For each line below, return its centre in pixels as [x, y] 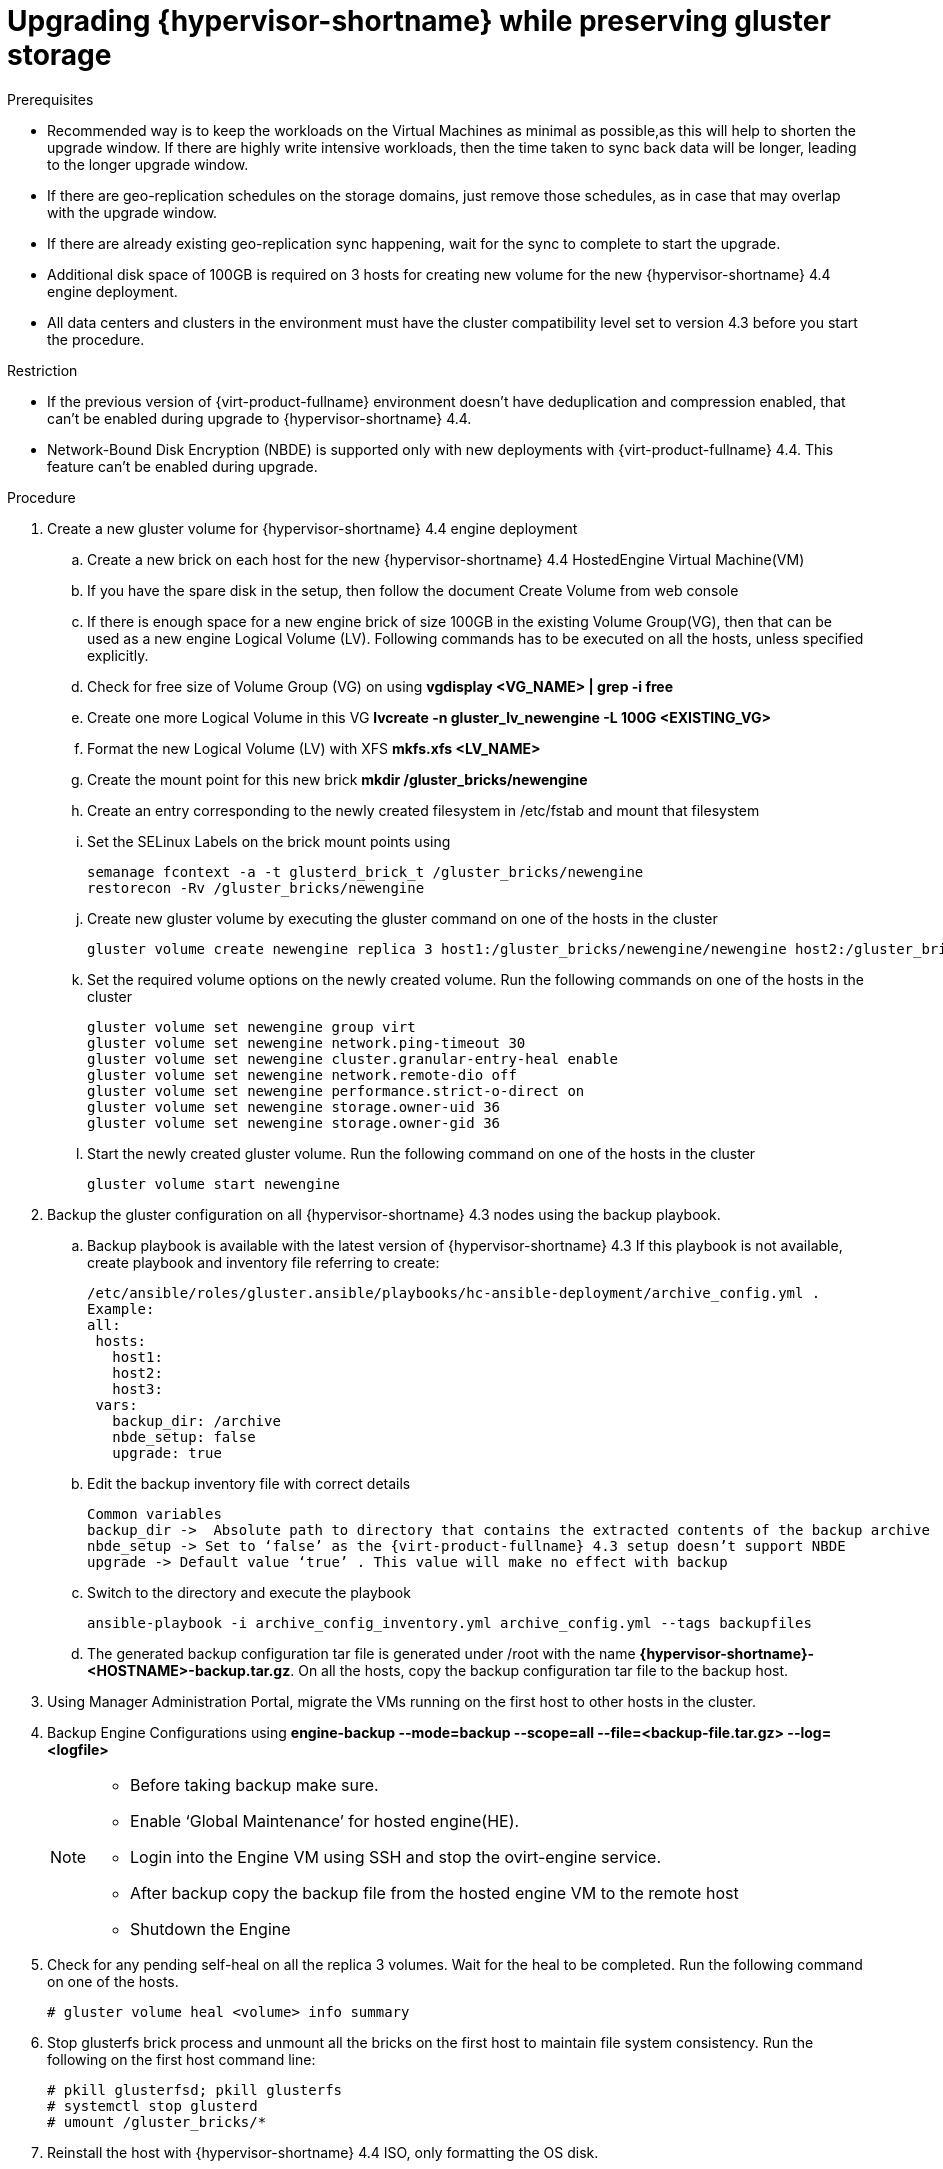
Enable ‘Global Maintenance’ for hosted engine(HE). [325, 1820]
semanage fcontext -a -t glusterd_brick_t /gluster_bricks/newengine [365, 871]
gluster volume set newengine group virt [251, 1026]
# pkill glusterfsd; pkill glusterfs [195, 2089]
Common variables [154, 1513]
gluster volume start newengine [213, 1183]
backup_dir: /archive [196, 1420]
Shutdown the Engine [210, 1928]
